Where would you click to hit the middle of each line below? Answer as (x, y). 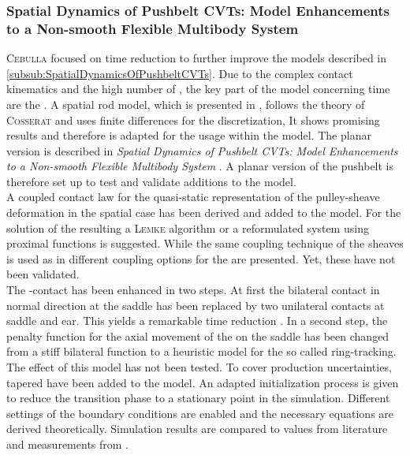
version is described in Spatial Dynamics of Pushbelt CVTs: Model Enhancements (202, 150)
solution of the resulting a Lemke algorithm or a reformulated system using (188, 227)
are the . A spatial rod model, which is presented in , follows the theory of (186, 104)
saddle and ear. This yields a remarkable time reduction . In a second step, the (197, 321)
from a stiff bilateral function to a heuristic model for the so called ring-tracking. (201, 351)
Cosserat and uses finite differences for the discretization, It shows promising (193, 119)
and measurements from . (67, 444)
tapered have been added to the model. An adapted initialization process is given (203, 382)
